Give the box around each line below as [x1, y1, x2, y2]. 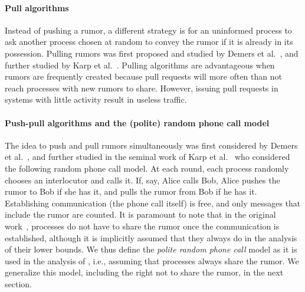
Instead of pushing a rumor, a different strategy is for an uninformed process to [5, 24, 292, 36]
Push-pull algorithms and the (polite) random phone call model [5, 116, 270, 129]
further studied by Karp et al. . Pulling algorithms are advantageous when [5, 58, 275, 71]
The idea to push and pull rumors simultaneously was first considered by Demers [5, 139, 298, 151]
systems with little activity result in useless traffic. [5, 93, 187, 106]
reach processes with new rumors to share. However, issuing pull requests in [5, 81, 278, 94]
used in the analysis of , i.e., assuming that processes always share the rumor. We [5, 254, 299, 267]
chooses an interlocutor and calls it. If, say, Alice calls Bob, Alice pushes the [5, 173, 280, 186]
